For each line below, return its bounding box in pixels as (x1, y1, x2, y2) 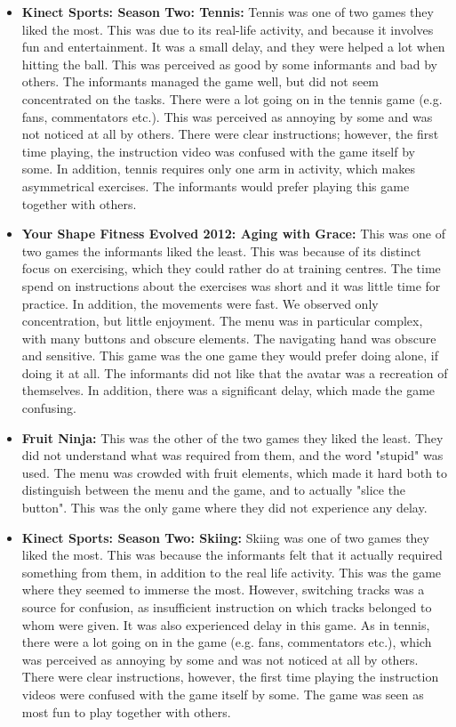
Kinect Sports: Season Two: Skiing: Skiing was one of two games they (21, 528, 429, 546)
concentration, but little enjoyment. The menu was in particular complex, (21, 311, 423, 330)
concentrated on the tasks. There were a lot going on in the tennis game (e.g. (21, 89, 443, 108)
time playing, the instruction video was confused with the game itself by (21, 141, 415, 160)
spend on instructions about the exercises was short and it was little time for (21, 276, 441, 295)
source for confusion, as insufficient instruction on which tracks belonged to (21, 598, 432, 616)
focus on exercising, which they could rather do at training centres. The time (21, 259, 441, 278)
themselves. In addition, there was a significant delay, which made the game (21, 381, 436, 400)
